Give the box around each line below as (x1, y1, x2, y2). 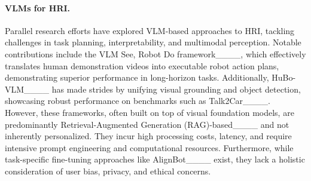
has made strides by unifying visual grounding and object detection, (51, 82, 301, 95)
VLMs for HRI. (5, 1, 71, 14)
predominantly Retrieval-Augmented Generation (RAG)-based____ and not (5, 118, 289, 130)
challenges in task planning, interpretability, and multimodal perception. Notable (5, 36, 301, 48)
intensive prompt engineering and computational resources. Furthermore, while (5, 141, 294, 154)
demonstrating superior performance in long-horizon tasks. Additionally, (5, 71, 269, 84)
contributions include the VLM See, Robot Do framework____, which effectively (5, 47, 306, 60)
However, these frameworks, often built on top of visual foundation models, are (5, 106, 294, 118)
